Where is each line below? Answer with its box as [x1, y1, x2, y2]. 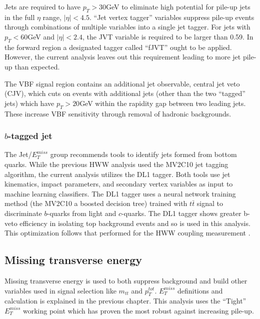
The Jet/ [4, 149, 32, 159]
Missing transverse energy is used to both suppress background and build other [4, 275, 247, 285]
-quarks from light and [47, 207, 116, 218]
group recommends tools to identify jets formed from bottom [50, 149, 237, 159]
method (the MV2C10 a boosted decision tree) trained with [4, 198, 187, 208]
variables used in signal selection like [4, 285, 116, 295]
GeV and [27, 31, 54, 41]
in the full [4, 11, 35, 22]
